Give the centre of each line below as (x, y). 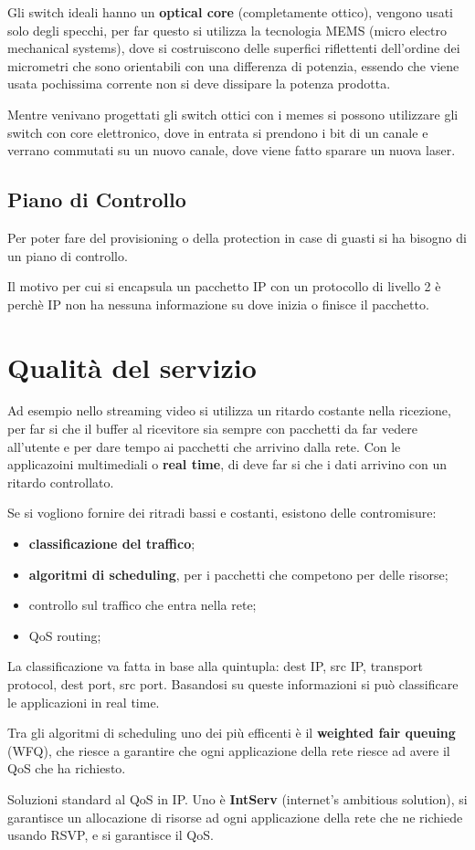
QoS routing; (65, 635)
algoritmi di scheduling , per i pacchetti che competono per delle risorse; (238, 574)
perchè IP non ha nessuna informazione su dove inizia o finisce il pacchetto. (218, 304)
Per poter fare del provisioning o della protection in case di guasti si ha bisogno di (237, 237)
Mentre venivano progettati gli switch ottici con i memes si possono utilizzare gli (233, 114)
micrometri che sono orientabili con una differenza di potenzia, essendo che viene (233, 65)
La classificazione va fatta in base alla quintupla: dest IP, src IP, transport (216, 666)
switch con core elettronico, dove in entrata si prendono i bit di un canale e (218, 132)
